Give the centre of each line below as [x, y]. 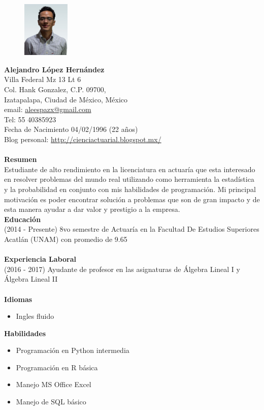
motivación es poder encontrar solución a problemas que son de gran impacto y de [132, 199]
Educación [23, 219]
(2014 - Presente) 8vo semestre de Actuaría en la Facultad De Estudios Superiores [132, 229]
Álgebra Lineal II [31, 279]
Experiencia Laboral [40, 259]
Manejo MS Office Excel [54, 384]
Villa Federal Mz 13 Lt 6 [43, 79]
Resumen [21, 159]
